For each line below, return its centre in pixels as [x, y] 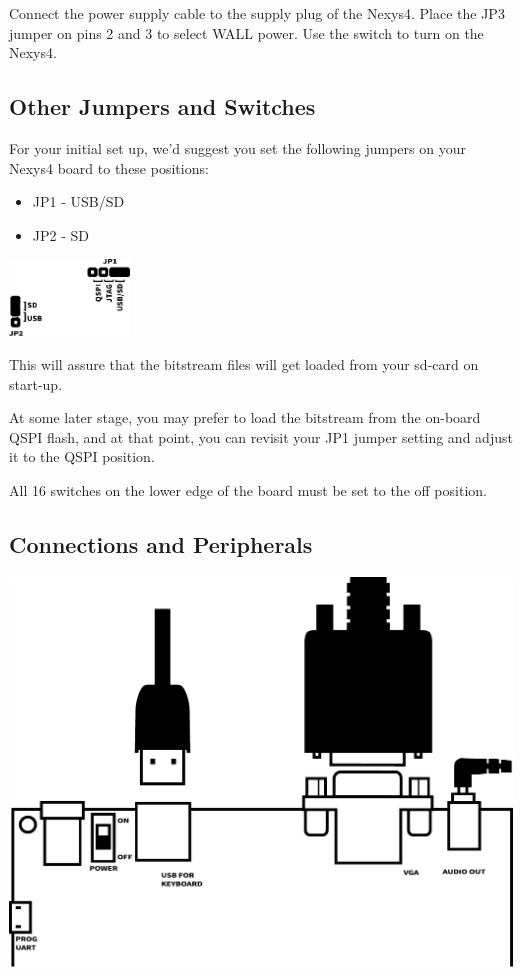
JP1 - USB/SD [78, 201]
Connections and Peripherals [161, 543]
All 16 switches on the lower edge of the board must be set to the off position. [248, 489]
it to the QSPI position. [82, 456]
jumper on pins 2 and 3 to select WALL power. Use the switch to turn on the [246, 32]
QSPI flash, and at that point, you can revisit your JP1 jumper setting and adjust [261, 436]
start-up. [36, 383]
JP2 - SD [60, 234]
